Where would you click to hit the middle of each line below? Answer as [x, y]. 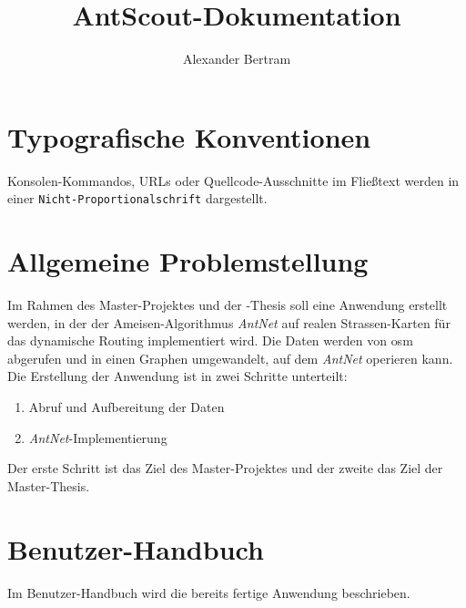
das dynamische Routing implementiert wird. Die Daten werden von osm [210, 340]
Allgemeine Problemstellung [188, 261]
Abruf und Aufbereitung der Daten [127, 407]
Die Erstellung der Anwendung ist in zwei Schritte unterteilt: [177, 376]
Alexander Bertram [237, 59]
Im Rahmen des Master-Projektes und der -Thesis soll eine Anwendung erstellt [228, 305]
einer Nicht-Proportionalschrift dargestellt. [137, 198]
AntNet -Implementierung [98, 437]
